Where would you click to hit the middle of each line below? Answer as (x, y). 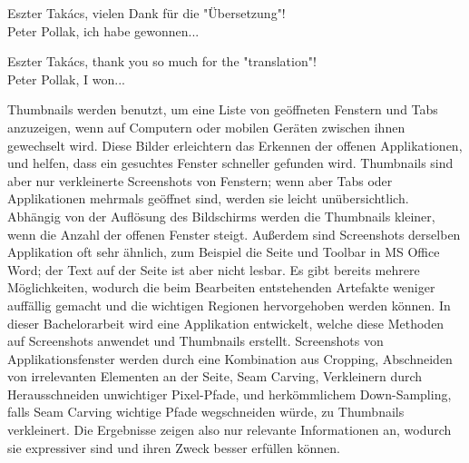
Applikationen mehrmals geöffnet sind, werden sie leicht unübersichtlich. (208, 198)
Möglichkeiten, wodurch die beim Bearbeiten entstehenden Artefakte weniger (221, 287)
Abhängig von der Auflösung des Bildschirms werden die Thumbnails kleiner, (221, 216)
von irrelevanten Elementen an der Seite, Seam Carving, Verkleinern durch (215, 376)
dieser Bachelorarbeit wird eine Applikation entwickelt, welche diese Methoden (226, 323)
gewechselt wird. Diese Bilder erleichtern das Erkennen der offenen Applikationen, (235, 145)
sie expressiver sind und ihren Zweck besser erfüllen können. (174, 447)
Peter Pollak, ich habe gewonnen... (103, 30)
